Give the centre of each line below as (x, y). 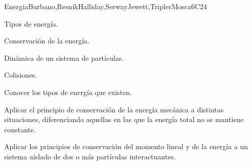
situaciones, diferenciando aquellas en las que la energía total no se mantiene (124, 119)
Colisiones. (21, 75)
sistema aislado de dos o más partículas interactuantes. (90, 156)
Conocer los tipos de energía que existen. (68, 92)
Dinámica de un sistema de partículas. (64, 57)
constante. (20, 129)
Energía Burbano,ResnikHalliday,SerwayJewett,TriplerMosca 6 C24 (106, 6)
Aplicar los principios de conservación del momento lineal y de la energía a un (126, 146)
